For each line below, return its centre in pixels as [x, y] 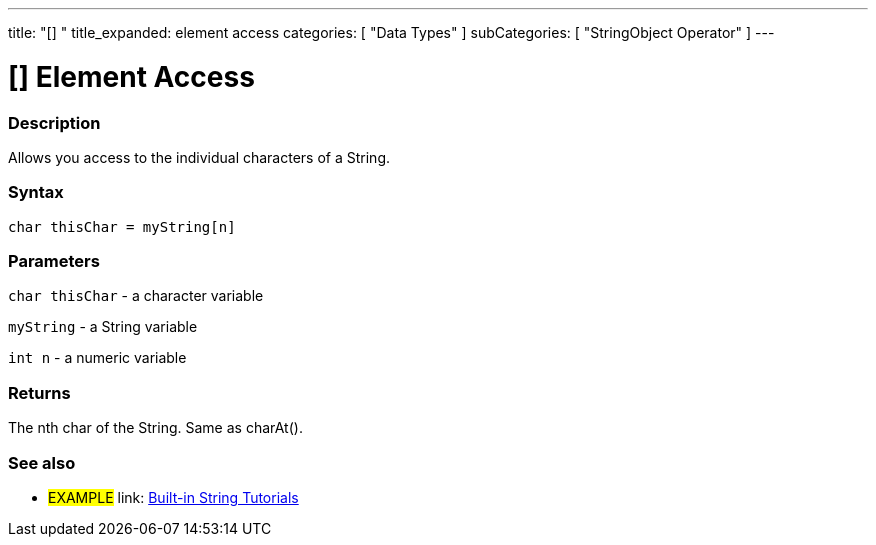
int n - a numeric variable [97, 358]
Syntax [36, 192]
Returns [39, 392]
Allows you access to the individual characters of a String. [199, 157]
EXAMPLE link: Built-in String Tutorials [173, 497]
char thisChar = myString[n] [122, 226]
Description [54, 122]
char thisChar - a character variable [136, 296]
